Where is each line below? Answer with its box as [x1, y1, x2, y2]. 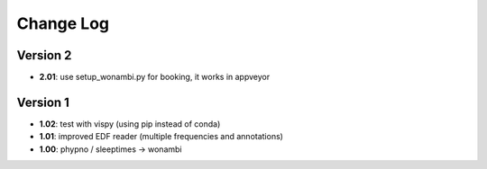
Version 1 [16, 94, 69, 110]
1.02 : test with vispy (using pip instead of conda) [39, 118, 221, 129]
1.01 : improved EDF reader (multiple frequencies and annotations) [39, 131, 284, 142]
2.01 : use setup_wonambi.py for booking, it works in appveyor [39, 72, 271, 83]
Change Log [16, 13, 110, 33]
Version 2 [16, 48, 72, 63]
